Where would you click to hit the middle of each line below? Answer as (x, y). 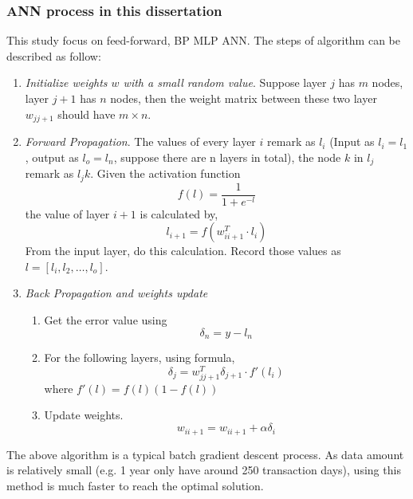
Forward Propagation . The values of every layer (140, 141)
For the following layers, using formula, (140, 358)
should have (87, 114)
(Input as (352, 141)
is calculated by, (179, 213)
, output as (52, 157)
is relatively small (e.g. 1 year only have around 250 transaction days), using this (204, 470)
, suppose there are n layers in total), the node (227, 157)
